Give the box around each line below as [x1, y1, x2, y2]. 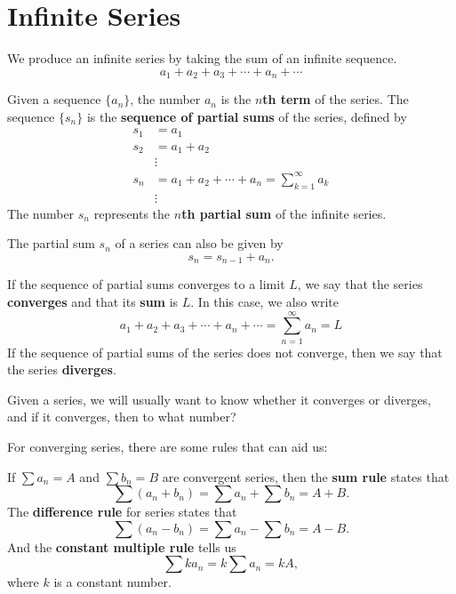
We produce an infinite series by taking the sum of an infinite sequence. [7, 49, 397, 68]
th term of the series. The [262, 90, 409, 108]
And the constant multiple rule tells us [7, 537, 236, 556]
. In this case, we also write [190, 292, 339, 310]
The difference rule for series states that [7, 502, 237, 521]
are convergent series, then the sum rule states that [162, 467, 450, 486]
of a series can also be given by [115, 234, 284, 253]
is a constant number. [53, 573, 172, 591]
